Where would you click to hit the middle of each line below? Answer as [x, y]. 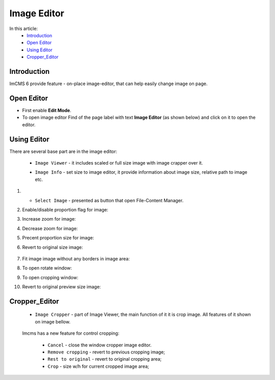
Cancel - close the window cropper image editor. [100, 345]
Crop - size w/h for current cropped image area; [99, 366]
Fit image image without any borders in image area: [76, 259]
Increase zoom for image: [49, 219]
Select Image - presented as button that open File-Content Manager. [109, 200]
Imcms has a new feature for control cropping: [71, 333]
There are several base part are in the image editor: [63, 151]
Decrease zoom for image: [50, 228]
